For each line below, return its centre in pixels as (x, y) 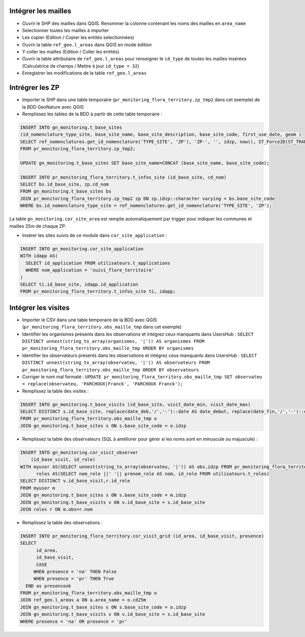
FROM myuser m (38, 488)
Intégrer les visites (39, 308)
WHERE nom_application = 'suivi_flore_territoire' (90, 270)
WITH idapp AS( (39, 256)
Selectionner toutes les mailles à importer (66, 30)
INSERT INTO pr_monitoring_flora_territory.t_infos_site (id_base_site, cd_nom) (123, 177)
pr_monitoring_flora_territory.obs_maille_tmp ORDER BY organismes (108, 348)
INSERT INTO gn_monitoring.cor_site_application (82, 249)
